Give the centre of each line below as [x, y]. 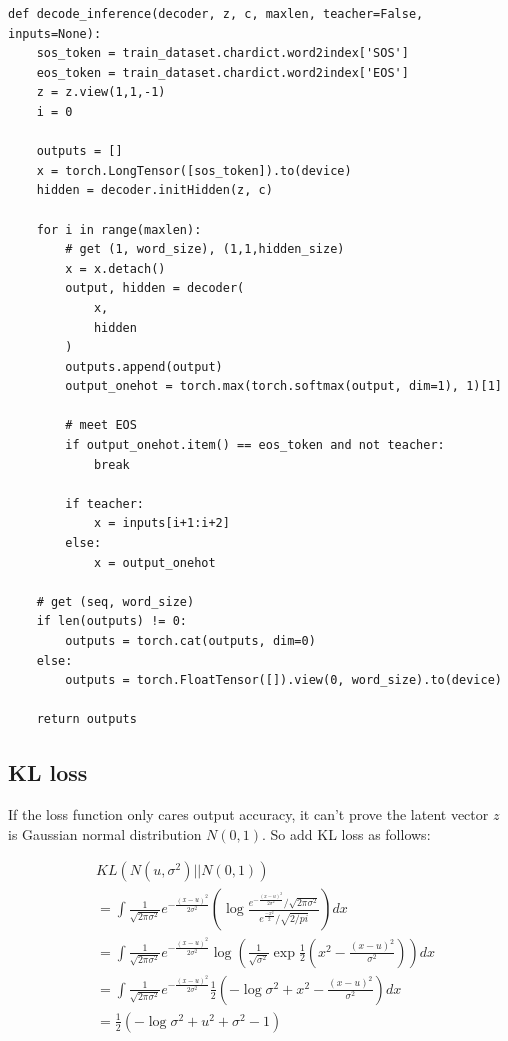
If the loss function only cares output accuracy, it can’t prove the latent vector [248, 814]
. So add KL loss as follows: [346, 833]
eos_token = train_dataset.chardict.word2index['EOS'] [222, 72]
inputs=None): [55, 33]
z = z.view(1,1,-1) [101, 92]
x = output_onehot [154, 562]
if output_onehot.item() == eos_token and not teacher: [255, 445]
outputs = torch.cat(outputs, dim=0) [190, 641]
